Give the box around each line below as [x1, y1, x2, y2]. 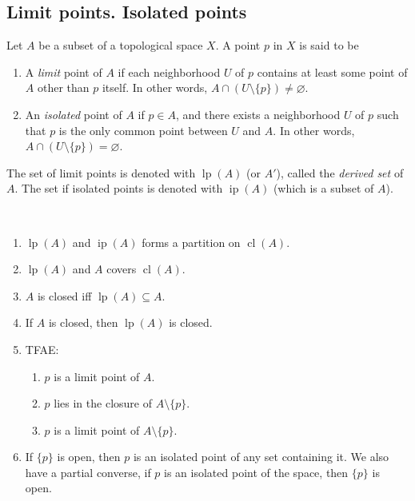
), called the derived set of [276, 164, 404, 181]
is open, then [57, 448, 121, 465]
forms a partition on [142, 233, 241, 250]
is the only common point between [58, 121, 228, 138]
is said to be [299, 37, 359, 54]
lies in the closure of [54, 395, 152, 412]
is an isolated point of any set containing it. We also [133, 448, 389, 465]
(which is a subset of [273, 180, 374, 197]
